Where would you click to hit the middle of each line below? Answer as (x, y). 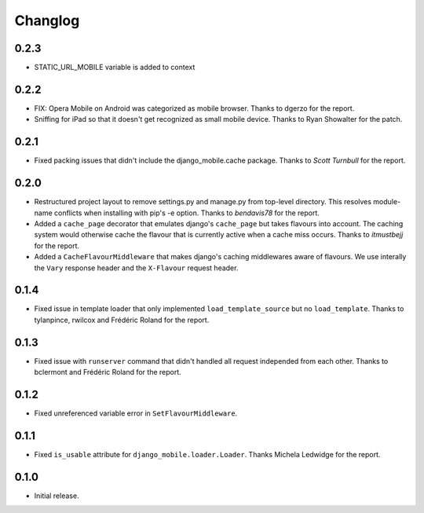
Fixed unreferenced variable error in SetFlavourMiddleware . (136, 413)
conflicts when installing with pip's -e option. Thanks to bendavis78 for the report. (186, 213)
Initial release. (57, 496)
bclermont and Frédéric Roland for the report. (108, 372)
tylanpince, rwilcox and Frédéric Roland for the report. (122, 320)
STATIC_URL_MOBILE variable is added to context (115, 68)
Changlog (47, 20)
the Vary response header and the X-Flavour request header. (136, 268)
